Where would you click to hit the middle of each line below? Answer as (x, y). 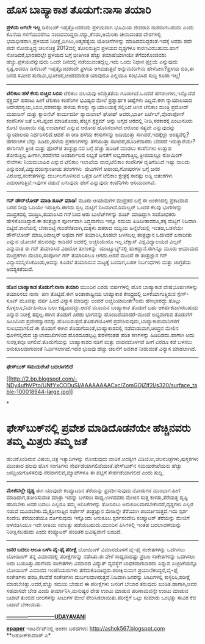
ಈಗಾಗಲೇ (15, 148)
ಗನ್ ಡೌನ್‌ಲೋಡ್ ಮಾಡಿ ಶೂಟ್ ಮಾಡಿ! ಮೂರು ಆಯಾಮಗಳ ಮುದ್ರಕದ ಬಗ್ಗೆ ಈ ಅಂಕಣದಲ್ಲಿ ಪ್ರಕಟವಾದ (97, 200)
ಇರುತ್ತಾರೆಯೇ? (182, 141)
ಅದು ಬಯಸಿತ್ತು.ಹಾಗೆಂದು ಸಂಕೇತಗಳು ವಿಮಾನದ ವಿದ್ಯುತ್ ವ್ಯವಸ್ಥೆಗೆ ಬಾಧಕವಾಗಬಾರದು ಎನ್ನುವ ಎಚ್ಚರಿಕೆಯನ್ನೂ (102, 563)
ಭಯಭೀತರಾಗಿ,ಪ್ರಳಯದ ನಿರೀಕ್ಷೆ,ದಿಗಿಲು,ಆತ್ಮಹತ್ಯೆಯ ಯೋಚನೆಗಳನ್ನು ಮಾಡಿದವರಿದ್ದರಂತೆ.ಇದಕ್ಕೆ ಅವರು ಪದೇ (99, 41)
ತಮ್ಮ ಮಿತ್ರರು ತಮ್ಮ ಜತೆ (47, 442)
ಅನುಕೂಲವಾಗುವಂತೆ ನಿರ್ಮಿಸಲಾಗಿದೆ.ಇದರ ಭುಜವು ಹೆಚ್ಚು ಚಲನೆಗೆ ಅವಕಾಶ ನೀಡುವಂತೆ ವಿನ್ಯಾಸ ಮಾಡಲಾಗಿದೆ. (101, 348)
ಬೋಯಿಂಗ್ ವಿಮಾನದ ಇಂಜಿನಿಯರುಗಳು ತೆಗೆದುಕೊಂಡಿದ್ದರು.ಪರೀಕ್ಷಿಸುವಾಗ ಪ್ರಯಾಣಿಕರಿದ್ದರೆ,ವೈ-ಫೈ (92, 570)
